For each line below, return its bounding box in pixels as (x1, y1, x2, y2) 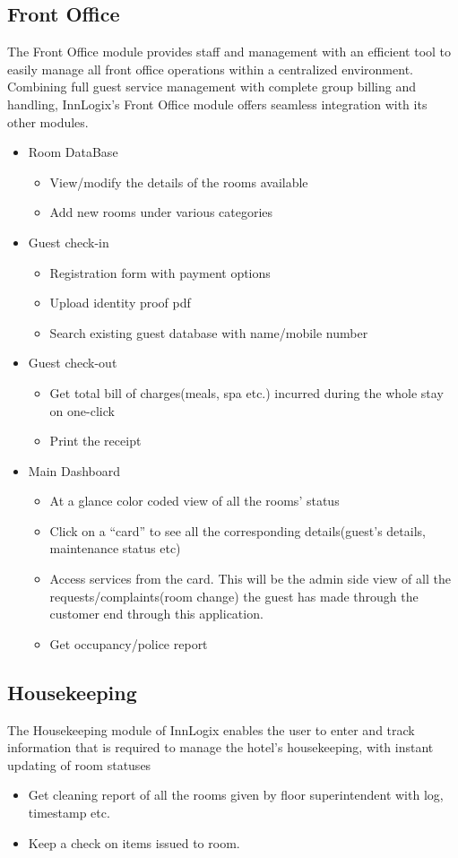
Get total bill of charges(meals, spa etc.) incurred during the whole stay (49, 383, 444, 402)
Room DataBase (28, 143, 118, 161)
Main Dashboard (28, 461, 121, 480)
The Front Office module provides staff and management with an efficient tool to (7, 42, 452, 61)
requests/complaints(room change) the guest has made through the (49, 586, 419, 605)
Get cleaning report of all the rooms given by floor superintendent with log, (28, 785, 444, 804)
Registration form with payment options (49, 263, 271, 282)
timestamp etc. (28, 803, 110, 822)
